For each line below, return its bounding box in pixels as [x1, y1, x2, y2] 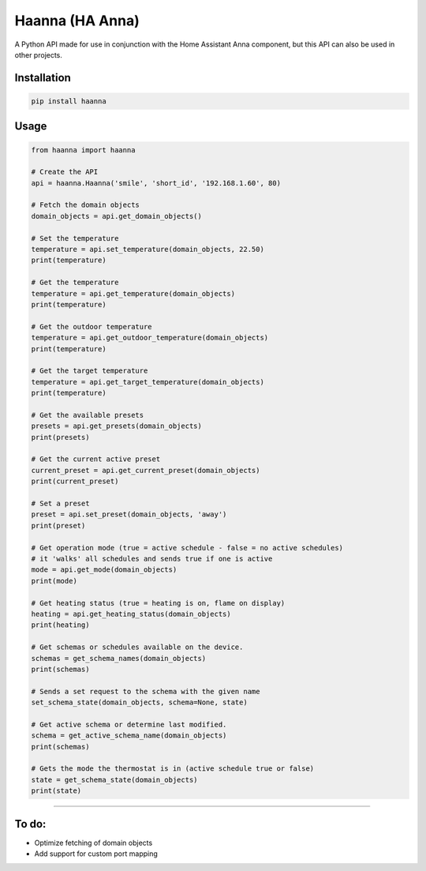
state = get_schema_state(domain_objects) [31, 775, 198, 784]
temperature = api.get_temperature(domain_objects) [31, 289, 236, 298]
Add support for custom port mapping [34, 849, 158, 858]
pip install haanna [31, 96, 106, 106]
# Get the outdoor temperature [31, 322, 153, 331]
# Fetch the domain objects [31, 201, 140, 209]
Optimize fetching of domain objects [34, 838, 153, 847]
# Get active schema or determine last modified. [31, 719, 227, 729]
